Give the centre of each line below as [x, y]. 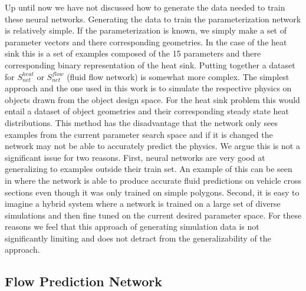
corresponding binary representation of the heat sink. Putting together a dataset [150, 65]
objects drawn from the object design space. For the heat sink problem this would [152, 99]
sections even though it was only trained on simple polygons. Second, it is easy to [152, 192]
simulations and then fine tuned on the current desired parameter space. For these [153, 215]
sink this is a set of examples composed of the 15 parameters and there [133, 53]
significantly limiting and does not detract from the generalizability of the [138, 238]
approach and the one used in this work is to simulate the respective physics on [148, 88]
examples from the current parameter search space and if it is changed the [139, 134]
